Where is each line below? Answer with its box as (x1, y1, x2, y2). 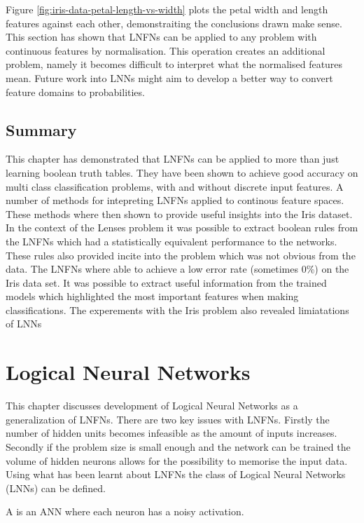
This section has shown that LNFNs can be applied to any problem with (6, 29, 317, 44)
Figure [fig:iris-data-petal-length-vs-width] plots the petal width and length (6, 2, 328, 16)
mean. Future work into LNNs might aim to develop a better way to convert (6, 70, 333, 85)
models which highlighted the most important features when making (6, 289, 299, 304)
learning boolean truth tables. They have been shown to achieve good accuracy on (6, 165, 358, 179)
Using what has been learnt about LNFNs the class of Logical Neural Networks (6, 467, 346, 482)
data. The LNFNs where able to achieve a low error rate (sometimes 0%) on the (6, 261, 349, 276)
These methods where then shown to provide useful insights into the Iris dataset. (6, 206, 353, 221)
